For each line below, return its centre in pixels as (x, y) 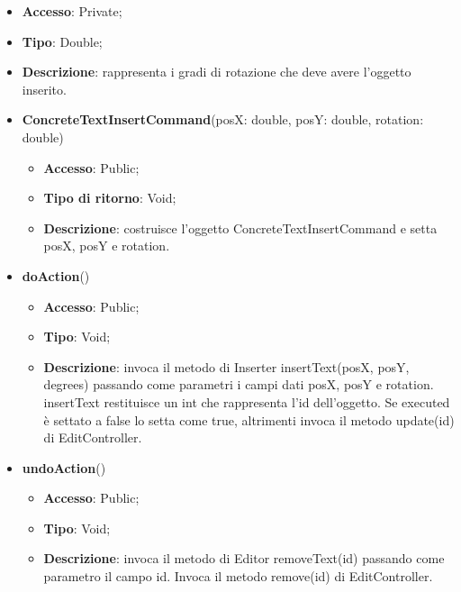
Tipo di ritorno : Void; (110, 198)
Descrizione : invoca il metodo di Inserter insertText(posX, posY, (226, 366)
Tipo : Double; (62, 41)
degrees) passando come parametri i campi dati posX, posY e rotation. (239, 384)
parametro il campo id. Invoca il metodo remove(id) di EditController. (238, 576)
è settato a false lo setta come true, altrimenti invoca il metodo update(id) (249, 419)
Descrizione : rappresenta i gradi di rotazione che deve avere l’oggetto (217, 72)
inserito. (44, 89)
